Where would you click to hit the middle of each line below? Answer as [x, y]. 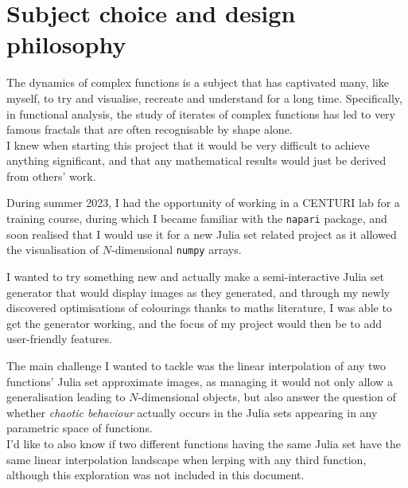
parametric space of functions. [80, 428]
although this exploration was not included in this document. [155, 475]
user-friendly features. [59, 339]
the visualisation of [53, 250]
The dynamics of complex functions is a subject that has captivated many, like [198, 82]
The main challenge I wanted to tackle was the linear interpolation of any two [196, 365]
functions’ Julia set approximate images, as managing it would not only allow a [200, 381]
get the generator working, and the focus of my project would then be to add [194, 323]
